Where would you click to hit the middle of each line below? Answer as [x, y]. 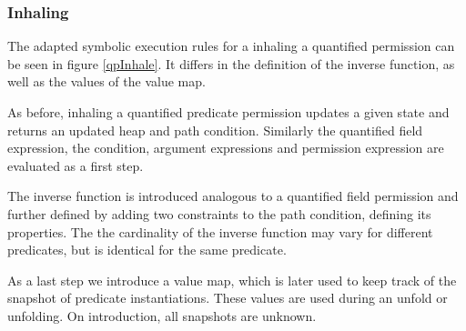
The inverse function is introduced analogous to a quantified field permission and [233, 196]
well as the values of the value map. [106, 81]
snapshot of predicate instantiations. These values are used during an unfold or [228, 298]
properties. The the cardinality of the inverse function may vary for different [220, 231]
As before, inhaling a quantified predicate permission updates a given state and [228, 112]
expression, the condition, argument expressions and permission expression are [226, 148]
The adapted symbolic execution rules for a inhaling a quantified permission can [231, 46]
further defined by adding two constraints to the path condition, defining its [219, 213]
